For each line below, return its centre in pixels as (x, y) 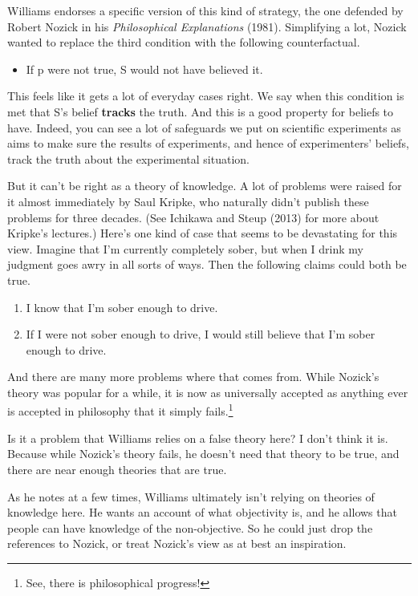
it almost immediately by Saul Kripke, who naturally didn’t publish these (188, 201)
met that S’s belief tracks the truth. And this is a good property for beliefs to (201, 111)
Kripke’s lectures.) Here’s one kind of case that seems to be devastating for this (203, 233)
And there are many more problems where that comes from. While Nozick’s (193, 377)
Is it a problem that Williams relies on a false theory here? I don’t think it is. (198, 438)
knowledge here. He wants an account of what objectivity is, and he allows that (202, 512)
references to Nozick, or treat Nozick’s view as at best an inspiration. (177, 543)
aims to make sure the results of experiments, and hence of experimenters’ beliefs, (208, 143)
